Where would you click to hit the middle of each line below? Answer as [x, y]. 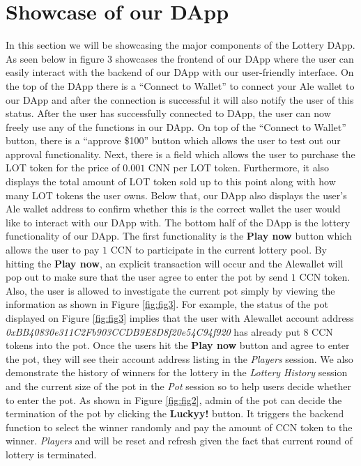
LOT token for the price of [63, 168]
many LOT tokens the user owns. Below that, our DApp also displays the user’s [176, 195]
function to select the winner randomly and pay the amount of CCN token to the [179, 427]
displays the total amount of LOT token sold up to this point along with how [171, 181]
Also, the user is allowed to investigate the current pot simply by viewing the [170, 290]
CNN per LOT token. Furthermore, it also [239, 168]
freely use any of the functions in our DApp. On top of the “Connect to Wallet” [176, 126]
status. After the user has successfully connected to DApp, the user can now [168, 113]
